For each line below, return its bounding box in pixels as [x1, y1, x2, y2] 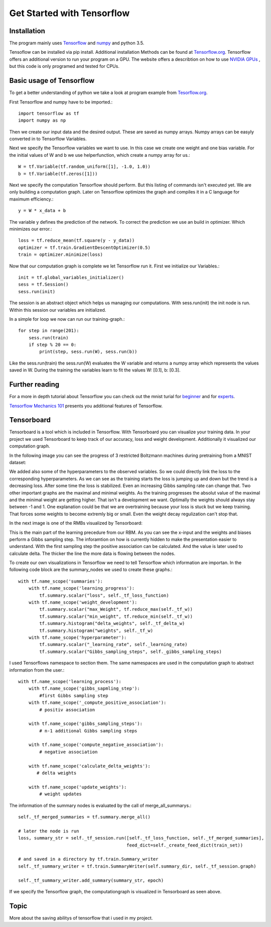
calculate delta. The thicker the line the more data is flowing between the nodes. [9, 550, 176, 557]
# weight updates [39, 791, 82, 797]
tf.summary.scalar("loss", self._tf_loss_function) [39, 592, 169, 598]
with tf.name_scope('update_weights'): [28, 784, 127, 790]
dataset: [9, 459, 27, 466]
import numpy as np [18, 118, 66, 123]
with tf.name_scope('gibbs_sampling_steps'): [28, 721, 143, 726]
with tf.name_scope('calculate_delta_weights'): [28, 763, 151, 769]
